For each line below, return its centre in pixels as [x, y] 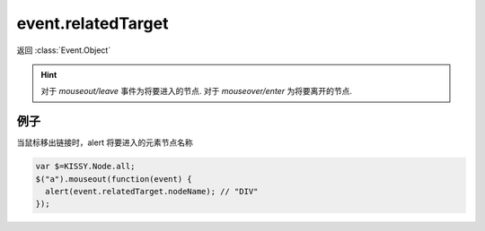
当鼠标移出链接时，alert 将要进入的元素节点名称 [105, 142]
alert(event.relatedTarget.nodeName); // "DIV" [152, 191]
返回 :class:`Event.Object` [64, 50]
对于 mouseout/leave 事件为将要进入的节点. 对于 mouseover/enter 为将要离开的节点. [197, 91]
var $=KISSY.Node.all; [85, 167]
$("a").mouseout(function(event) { [114, 179]
